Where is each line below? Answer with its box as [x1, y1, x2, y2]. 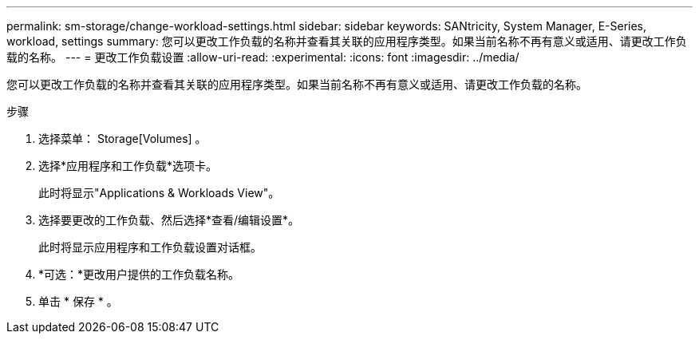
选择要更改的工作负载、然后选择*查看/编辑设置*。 [38, 213, 300, 227]
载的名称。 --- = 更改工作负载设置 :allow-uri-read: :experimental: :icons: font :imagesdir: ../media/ [6, 50, 519, 64]
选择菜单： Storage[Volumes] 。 [38, 132, 207, 145]
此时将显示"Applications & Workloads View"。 [38, 186, 280, 200]
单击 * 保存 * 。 [38, 295, 118, 308]
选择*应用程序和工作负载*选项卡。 [38, 159, 218, 172]
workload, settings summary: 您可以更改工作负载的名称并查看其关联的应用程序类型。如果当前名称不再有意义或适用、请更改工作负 [6, 34, 687, 48]
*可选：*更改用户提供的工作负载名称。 [38, 267, 240, 281]
